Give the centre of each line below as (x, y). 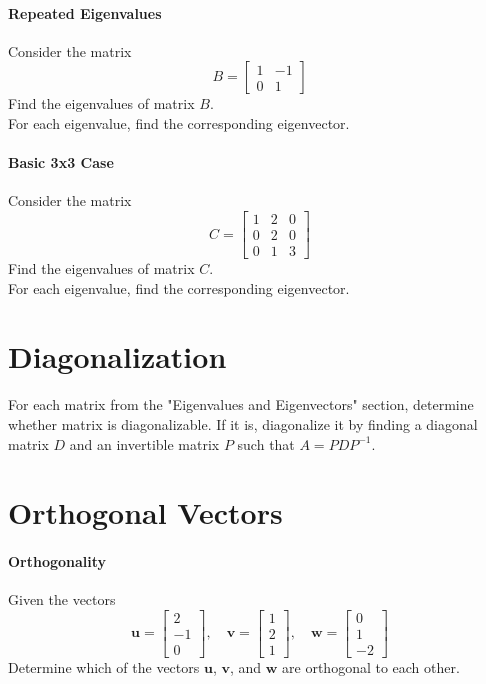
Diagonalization (117, 356)
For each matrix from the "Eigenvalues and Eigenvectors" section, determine (241, 404)
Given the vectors (62, 599)
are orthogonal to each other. (371, 667)
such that (266, 443)
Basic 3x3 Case (61, 162)
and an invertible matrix (144, 443)
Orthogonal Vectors (145, 512)
